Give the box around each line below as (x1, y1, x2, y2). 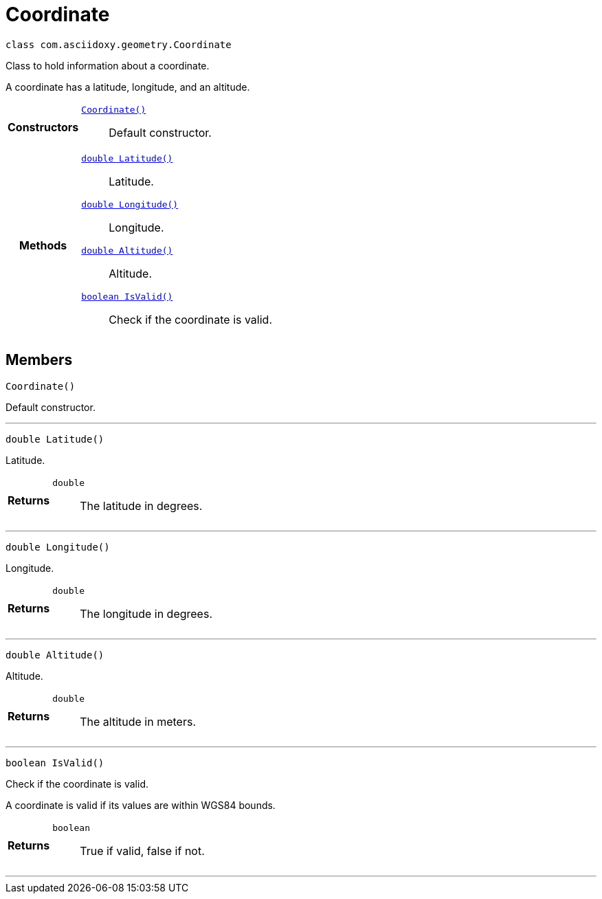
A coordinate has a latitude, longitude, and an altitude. (5, 80, 250, 93)
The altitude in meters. (80, 714, 197, 729)
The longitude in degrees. (80, 606, 212, 621)
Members (5, 351, 73, 369)
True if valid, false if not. (80, 843, 205, 858)
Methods (19, 238, 67, 252)
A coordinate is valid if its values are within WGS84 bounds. (5, 799, 276, 811)
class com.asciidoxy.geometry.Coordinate (5, 38, 232, 50)
